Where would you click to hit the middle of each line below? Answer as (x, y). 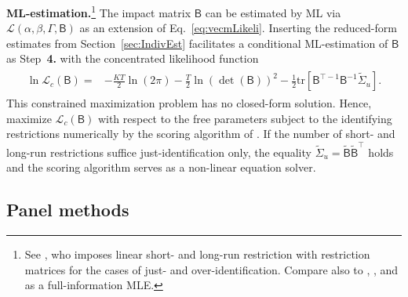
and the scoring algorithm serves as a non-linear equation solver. (161, 167)
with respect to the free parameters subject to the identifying (245, 118)
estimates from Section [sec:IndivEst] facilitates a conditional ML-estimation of (197, 43)
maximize (29, 118)
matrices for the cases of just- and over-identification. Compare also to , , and (211, 269)
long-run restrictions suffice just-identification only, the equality (159, 152)
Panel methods (68, 210)
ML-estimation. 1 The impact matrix (99, 11)
